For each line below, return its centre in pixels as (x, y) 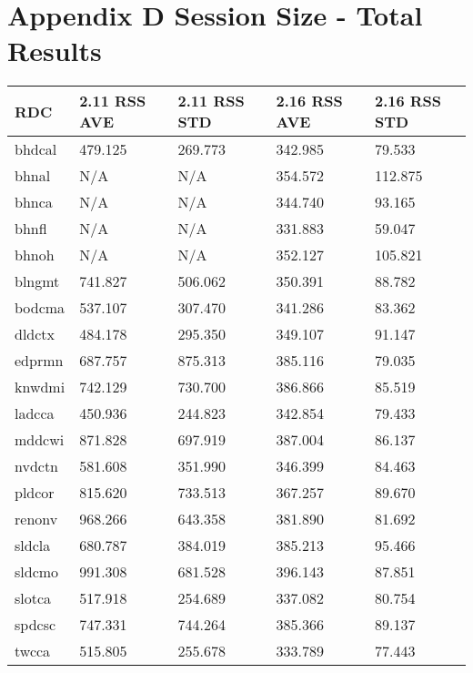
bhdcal (36, 149)
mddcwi (40, 440)
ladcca (35, 413)
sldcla (33, 546)
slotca (33, 598)
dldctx (35, 334)
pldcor (35, 493)
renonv (36, 519)
